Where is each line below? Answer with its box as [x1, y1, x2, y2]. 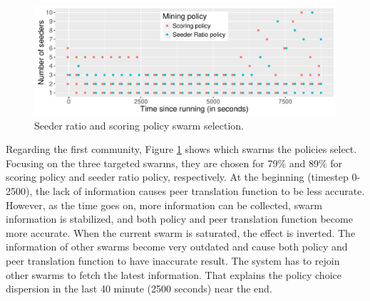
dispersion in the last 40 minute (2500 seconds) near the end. [6, 281, 272, 296]
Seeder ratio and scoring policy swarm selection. [34, 117, 244, 132]
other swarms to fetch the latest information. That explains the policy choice [6, 267, 341, 282]
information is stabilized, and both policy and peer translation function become [6, 211, 353, 226]
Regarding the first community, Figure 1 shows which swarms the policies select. [6, 142, 357, 157]
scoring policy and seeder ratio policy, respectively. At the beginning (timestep [6, 169, 349, 184]
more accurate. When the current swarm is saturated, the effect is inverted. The [6, 225, 356, 240]
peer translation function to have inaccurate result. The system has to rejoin [6, 253, 340, 268]
